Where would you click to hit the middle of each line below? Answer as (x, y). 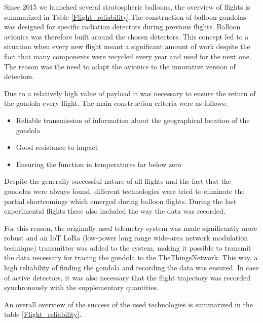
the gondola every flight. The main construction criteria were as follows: (116, 103)
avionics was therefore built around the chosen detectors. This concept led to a (126, 36)
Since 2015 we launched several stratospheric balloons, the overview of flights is (127, 7)
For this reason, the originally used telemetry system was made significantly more (131, 228)
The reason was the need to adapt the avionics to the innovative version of (120, 66)
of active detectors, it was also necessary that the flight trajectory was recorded (127, 277)
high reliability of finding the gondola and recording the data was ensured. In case (131, 268)
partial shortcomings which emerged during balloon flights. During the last (120, 201)
